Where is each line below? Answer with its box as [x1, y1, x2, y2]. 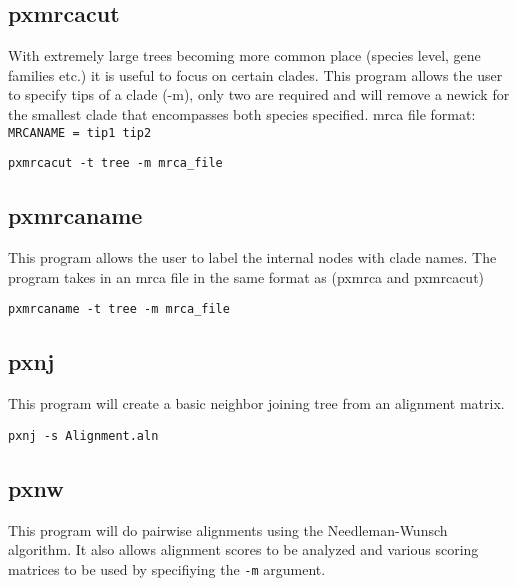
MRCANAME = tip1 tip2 [8, 125, 152, 140]
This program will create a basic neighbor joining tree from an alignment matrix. [8, 393, 505, 414]
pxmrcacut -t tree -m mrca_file [8, 156, 223, 171]
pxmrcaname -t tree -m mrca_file [8, 302, 230, 317]
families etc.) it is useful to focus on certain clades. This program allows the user [8, 64, 503, 85]
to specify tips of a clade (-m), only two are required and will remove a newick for [8, 84, 510, 105]
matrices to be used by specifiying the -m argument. [8, 558, 326, 579]
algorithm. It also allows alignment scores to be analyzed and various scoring [8, 539, 479, 560]
